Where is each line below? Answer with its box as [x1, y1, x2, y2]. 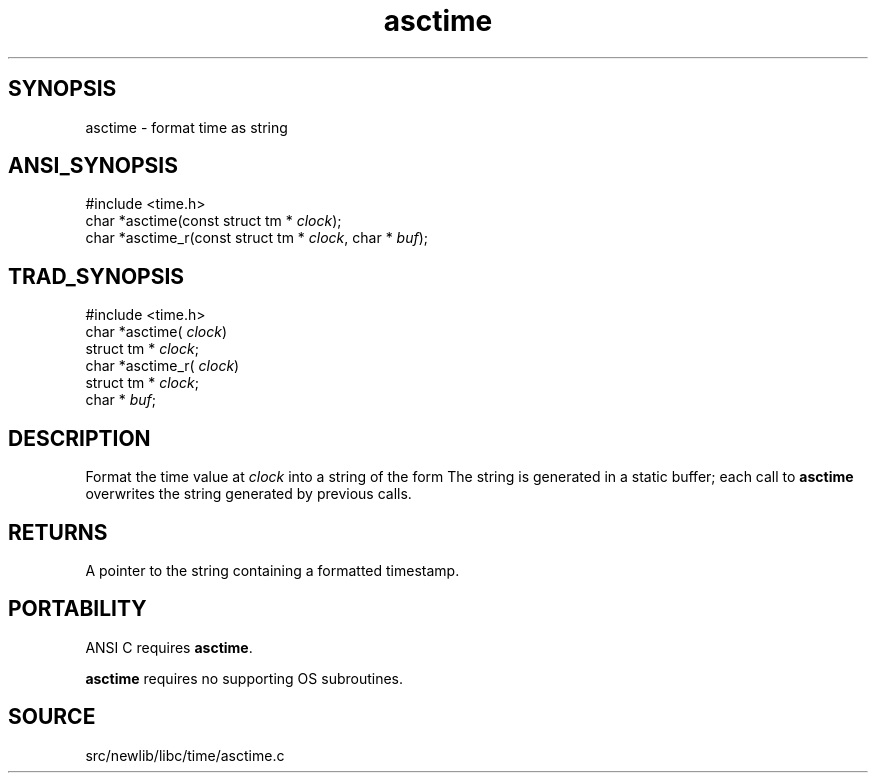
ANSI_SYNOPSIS [8, 153, 178, 179]
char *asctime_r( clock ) [85, 357, 240, 375]
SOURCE [8, 704, 96, 730]
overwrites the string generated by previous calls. [85, 485, 412, 503]
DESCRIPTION [8, 425, 151, 451]
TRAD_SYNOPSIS [8, 263, 185, 289]
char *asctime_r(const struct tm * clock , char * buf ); [85, 229, 429, 247]
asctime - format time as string [85, 118, 288, 136]
